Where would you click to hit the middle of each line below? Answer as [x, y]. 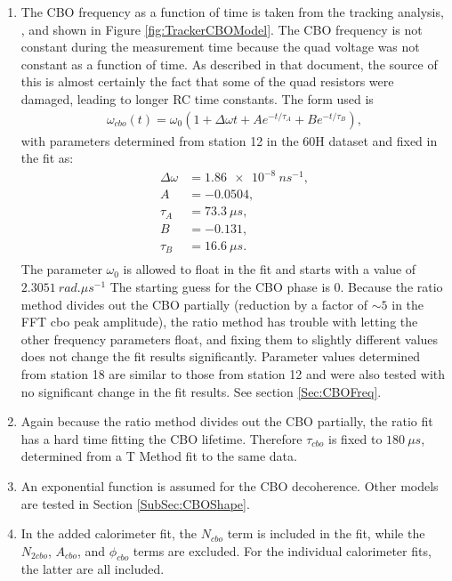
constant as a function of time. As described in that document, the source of [229, 64]
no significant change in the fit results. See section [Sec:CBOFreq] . [201, 391]
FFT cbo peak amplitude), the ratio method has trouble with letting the [219, 322]
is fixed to [355, 438]
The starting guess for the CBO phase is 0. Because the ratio [276, 286]
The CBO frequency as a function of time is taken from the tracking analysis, [232, 12]
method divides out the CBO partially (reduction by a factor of [194, 304]
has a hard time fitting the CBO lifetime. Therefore [161, 438]
